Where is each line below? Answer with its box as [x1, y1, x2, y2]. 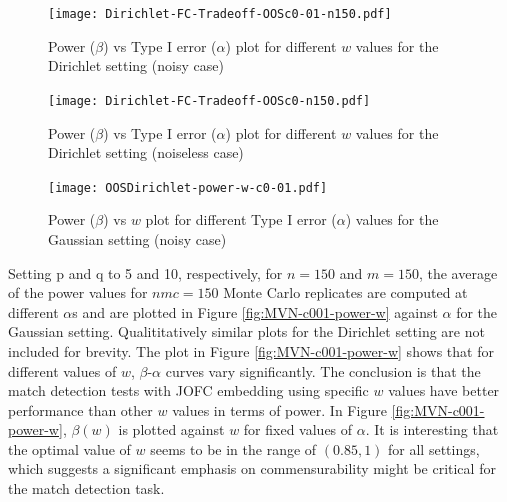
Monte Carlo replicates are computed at [223, 282, 468, 303]
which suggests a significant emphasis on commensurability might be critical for [8, 458, 496, 479]
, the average [418, 262, 498, 283]
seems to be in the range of [150, 438, 317, 459]
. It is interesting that [365, 419, 499, 440]
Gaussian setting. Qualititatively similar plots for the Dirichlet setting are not [8, 321, 485, 342]
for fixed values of [243, 419, 353, 440]
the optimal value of [8, 438, 131, 459]
